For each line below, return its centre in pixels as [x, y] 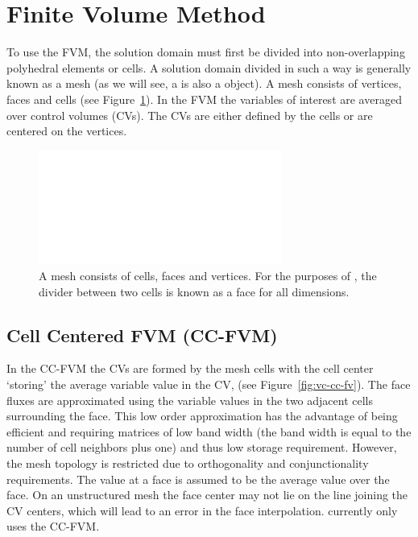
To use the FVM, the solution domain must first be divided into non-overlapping [206, 52]
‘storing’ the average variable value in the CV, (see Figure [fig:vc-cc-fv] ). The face [209, 384]
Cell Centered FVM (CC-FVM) [142, 335]
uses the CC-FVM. [53, 526]
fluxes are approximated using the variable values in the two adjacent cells [190, 400]
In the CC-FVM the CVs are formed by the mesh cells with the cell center [190, 368]
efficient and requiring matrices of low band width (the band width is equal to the [209, 431]
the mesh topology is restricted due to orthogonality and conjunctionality [188, 463]
